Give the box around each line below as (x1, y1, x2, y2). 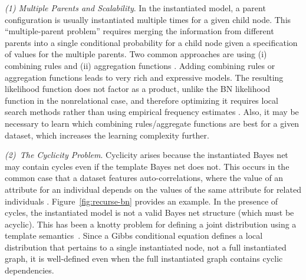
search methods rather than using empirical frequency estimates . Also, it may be (5, 106, 299, 118)
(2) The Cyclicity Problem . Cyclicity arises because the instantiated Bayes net (5, 149, 288, 161)
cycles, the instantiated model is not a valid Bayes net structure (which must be (5, 206, 294, 219)
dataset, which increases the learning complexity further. (5, 129, 209, 141)
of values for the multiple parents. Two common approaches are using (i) (5, 48, 267, 60)
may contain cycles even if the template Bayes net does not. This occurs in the (5, 160, 289, 172)
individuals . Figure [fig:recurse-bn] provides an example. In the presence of (5, 195, 278, 207)
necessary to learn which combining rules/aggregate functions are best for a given (5, 117, 300, 129)
